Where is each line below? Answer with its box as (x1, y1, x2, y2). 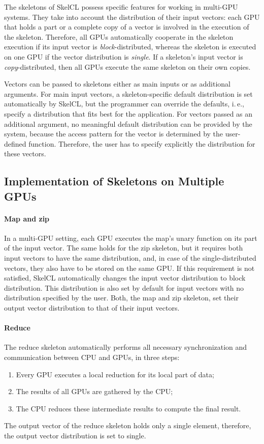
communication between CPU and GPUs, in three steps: (4, 352, 180, 363)
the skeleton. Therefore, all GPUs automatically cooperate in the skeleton (4, 31, 234, 42)
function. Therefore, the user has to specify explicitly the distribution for (28, 138, 255, 149)
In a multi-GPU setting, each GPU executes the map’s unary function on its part (4, 232, 257, 243)
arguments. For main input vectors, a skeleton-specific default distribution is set (4, 88, 253, 99)
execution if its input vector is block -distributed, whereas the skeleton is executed (4, 41, 256, 52)
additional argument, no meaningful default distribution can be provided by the (4, 118, 252, 129)
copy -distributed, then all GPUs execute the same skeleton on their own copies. (4, 61, 251, 72)
